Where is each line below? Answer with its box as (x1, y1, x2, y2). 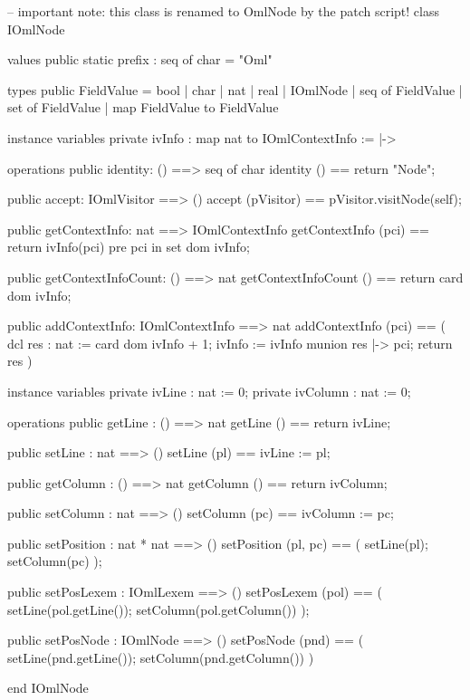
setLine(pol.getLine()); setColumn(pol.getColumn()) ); (7, 599, 310, 618)
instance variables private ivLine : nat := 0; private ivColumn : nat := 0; (7, 381, 411, 400)
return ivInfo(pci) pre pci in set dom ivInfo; (7, 237, 250, 256)
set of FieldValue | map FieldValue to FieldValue (7, 98, 279, 117)
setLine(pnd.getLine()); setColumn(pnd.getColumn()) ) (7, 647, 314, 666)
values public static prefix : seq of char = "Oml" (7, 50, 273, 69)
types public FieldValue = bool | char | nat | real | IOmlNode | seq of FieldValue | (7, 80, 463, 99)
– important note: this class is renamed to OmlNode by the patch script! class (7, 2, 440, 20)
